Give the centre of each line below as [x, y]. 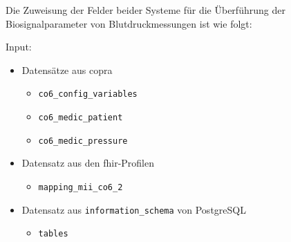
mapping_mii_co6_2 [81, 187]
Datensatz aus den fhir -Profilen [88, 163]
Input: [19, 47]
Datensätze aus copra [67, 69]
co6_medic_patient [81, 118]
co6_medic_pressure [83, 141]
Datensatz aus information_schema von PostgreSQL [134, 209]
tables [53, 234]
